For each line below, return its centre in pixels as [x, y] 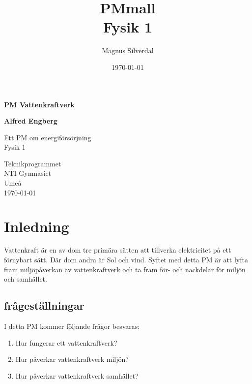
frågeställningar [44, 305]
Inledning [37, 226]
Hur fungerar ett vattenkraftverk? [66, 342]
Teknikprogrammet [33, 163]
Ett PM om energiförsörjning [48, 137]
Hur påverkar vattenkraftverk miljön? [72, 359]
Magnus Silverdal [128, 50]
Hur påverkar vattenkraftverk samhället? [77, 375]
